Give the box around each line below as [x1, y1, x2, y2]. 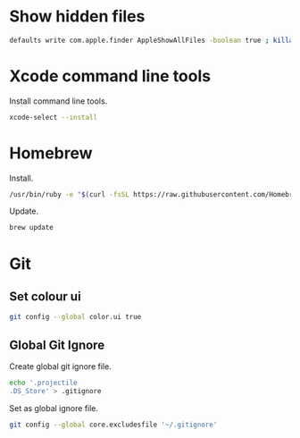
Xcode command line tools [9, 66, 212, 86]
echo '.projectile [9, 378, 78, 387]
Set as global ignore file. [9, 402, 99, 413]
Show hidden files [9, 6, 146, 27]
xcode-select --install [9, 113, 98, 122]
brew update [9, 223, 54, 232]
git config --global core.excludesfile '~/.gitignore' [9, 420, 218, 429]
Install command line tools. [9, 96, 108, 106]
